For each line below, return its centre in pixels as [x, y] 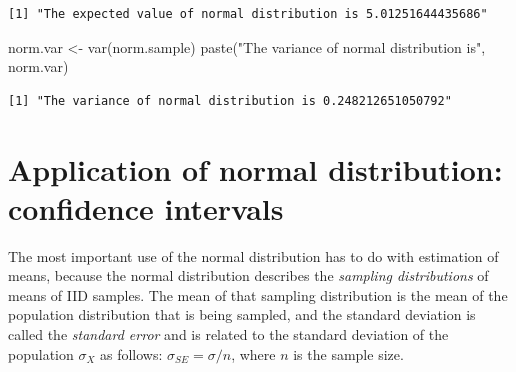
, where [253, 353]
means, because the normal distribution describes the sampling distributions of [248, 275]
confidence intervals [146, 207]
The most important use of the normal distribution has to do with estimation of [253, 255]
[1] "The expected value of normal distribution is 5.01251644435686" [248, 14]
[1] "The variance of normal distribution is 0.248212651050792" [230, 100]
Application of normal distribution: [255, 168]
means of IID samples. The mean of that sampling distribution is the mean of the [258, 294]
